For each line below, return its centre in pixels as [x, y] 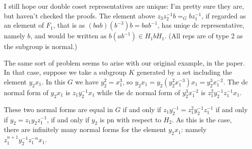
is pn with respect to [131, 119]
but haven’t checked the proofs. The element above [79, 15]
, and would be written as [68, 36]
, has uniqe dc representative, [201, 25]
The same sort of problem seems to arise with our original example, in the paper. [125, 62]
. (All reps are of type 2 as [204, 36]
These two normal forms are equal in [59, 109]
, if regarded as [224, 15]
